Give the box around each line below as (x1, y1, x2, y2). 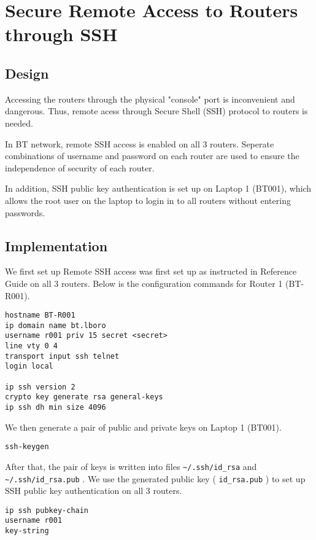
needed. (5, 116, 33, 129)
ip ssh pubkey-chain (5, 506, 89, 515)
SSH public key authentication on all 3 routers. (5, 484, 182, 497)
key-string (5, 526, 49, 536)
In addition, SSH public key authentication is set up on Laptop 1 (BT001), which (5, 182, 312, 195)
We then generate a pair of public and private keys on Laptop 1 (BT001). (5, 420, 282, 433)
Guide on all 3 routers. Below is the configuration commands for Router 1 (5, 276, 283, 289)
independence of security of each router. (5, 161, 155, 174)
